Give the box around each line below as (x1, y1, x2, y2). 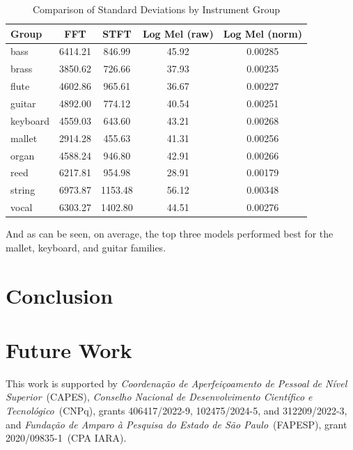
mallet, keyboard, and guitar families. (6, 240, 166, 254)
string (10, 183, 36, 197)
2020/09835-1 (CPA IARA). (6, 430, 127, 445)
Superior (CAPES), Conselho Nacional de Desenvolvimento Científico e (6, 389, 313, 404)
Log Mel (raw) (142, 26, 214, 40)
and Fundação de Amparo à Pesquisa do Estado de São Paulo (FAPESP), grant (6, 417, 347, 431)
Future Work (6, 335, 132, 364)
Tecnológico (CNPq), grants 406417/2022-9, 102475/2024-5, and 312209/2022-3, (6, 403, 347, 417)
